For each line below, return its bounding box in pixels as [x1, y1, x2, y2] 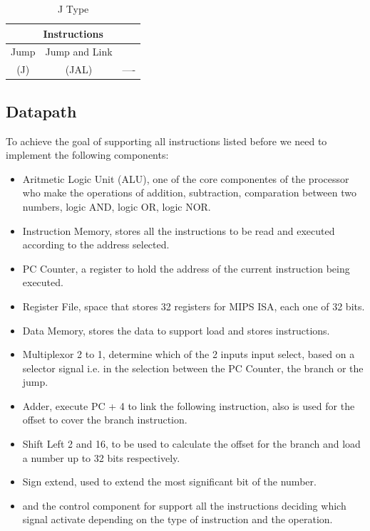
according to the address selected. [22, 237, 170, 252]
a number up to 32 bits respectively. [22, 450, 180, 465]
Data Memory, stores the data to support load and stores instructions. [22, 322, 330, 337]
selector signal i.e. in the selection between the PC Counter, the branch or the [22, 360, 364, 375]
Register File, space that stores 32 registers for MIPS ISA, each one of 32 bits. [22, 298, 365, 313]
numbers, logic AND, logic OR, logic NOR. [22, 199, 211, 214]
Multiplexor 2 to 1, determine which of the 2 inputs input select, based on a [22, 347, 355, 362]
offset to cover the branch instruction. [22, 412, 187, 427]
